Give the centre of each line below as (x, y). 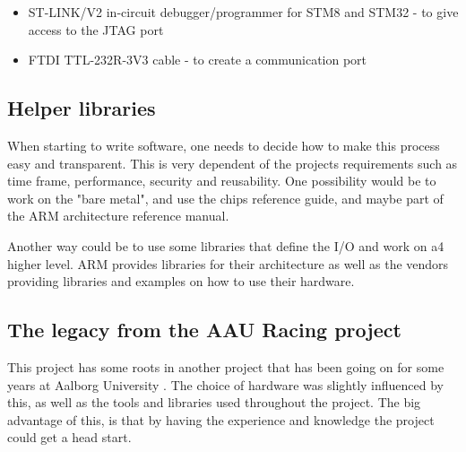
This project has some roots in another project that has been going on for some (226, 366)
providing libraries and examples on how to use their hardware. (181, 281)
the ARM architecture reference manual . (118, 216)
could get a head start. (69, 437)
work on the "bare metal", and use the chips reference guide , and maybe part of (225, 198)
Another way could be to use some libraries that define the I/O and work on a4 (226, 245)
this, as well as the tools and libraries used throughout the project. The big (214, 402)
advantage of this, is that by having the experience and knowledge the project (221, 419)
